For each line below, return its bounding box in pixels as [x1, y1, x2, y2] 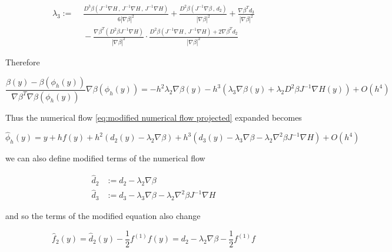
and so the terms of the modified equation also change [5, 210, 201, 222]
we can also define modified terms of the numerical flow [5, 152, 205, 164]
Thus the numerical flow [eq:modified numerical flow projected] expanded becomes [5, 111, 302, 123]
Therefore [5, 56, 40, 68]
